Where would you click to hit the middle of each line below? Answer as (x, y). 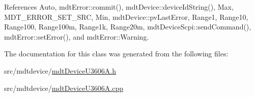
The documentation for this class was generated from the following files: (116, 54)
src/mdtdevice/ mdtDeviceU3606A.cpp (64, 88)
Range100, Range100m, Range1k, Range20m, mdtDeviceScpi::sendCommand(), (128, 27)
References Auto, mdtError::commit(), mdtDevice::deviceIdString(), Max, (119, 7)
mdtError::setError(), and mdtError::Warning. (77, 36)
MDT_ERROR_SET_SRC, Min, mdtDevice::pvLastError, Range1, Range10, (126, 17)
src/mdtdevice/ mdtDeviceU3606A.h (60, 70)
